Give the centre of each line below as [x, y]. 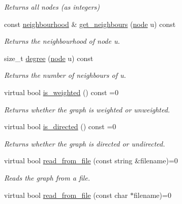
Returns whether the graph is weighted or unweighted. [87, 109]
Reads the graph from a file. [47, 177]
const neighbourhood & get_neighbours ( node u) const [90, 24]
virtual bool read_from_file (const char [66, 195]
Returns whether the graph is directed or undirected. [85, 143]
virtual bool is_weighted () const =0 [61, 92]
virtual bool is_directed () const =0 [60, 126]
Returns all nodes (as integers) [52, 7]
